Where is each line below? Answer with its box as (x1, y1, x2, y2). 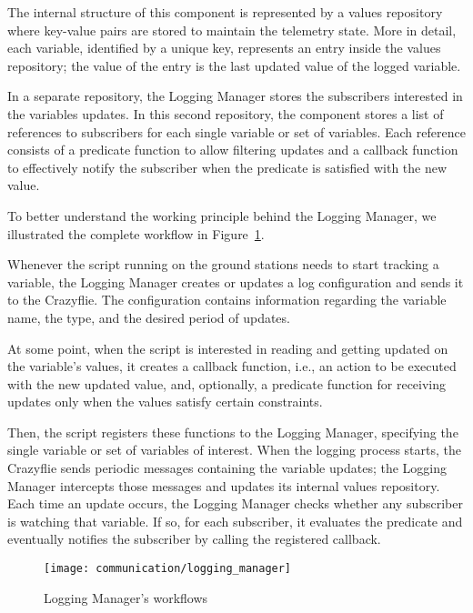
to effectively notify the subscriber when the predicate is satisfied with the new (7, 157, 448, 176)
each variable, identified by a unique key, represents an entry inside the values (7, 38, 441, 57)
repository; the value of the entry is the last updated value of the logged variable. (7, 55, 461, 75)
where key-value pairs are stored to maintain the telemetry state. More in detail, (7, 20, 457, 39)
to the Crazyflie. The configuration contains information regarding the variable (7, 290, 447, 309)
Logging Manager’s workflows (44, 588, 208, 607)
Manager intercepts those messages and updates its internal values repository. (7, 476, 440, 495)
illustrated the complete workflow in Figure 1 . (7, 224, 265, 243)
